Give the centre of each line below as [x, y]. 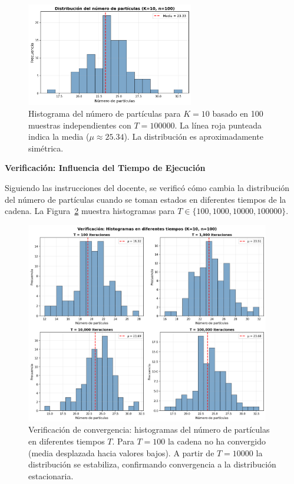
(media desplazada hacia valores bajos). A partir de [121, 452]
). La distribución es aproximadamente [194, 136]
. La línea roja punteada [218, 125]
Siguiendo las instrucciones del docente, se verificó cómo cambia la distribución [147, 187]
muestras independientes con [80, 125]
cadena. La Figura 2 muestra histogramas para [90, 211]
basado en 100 [238, 113]
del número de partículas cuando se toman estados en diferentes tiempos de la [146, 199]
